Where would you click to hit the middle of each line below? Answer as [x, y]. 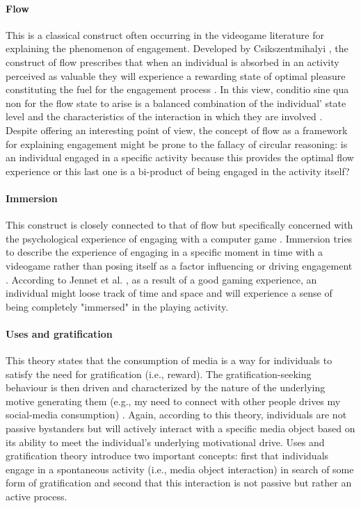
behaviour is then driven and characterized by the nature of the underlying [166, 387]
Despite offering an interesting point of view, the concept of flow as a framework [177, 130]
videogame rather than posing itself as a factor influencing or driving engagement [179, 265]
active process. [37, 497]
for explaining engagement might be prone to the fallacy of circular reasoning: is [177, 144]
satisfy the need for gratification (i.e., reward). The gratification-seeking [159, 374]
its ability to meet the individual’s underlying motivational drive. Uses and [165, 442]
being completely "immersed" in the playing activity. [117, 306]
